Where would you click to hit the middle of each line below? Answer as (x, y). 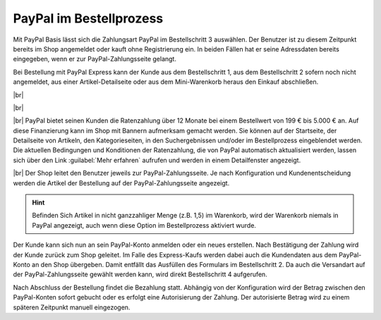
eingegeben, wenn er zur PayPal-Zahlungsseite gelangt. (95, 59)
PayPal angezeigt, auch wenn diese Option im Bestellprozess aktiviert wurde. (144, 225)
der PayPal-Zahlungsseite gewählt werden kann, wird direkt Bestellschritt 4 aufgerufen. (140, 274)
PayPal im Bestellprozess (88, 18)
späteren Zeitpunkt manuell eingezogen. (72, 307)
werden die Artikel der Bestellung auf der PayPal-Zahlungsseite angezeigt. (121, 183)
